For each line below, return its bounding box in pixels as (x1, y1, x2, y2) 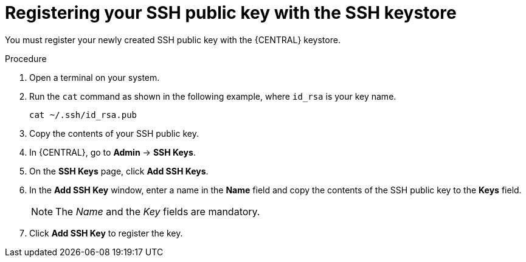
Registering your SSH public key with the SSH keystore (5, 2, 457, 23)
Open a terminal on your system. (29, 72, 160, 83)
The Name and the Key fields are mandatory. (55, 205, 260, 218)
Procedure (5, 53, 47, 64)
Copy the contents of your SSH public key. (29, 128, 199, 139)
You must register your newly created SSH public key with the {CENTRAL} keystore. (5, 34, 341, 45)
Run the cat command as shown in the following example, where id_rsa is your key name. (29, 91, 396, 102)
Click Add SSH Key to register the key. (29, 227, 183, 238)
